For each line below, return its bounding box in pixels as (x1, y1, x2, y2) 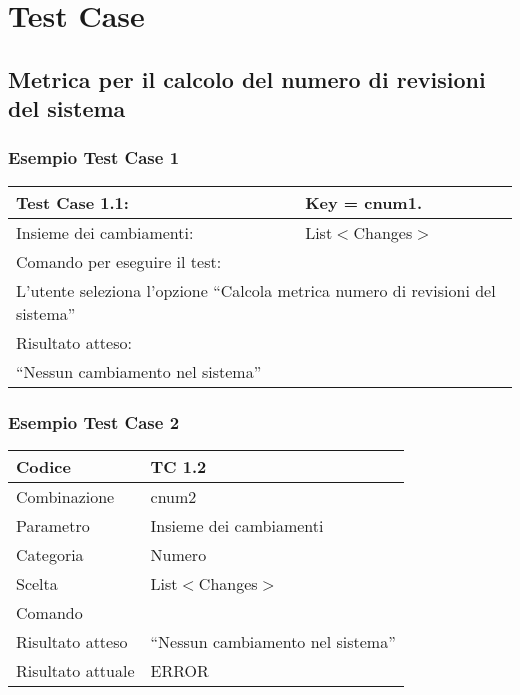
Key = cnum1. (305, 190, 422, 214)
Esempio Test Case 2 (8, 409, 180, 434)
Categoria (16, 542, 84, 566)
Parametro (16, 513, 90, 537)
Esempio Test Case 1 (8, 145, 180, 170)
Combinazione (16, 484, 115, 508)
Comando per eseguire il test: (16, 249, 222, 273)
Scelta (16, 571, 58, 595)
